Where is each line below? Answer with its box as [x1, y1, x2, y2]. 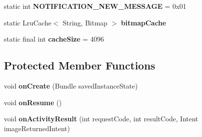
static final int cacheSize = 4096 [4, 34, 104, 44]
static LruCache [4, 17, 52, 27]
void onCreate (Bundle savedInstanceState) [4, 80, 138, 91]
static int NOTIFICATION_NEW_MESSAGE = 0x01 [4, 1, 186, 11]
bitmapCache [121, 17, 166, 27]
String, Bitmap [62, 17, 108, 27]
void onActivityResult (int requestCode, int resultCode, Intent [4, 114, 199, 124]
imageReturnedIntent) [4, 123, 70, 133]
